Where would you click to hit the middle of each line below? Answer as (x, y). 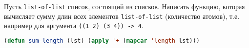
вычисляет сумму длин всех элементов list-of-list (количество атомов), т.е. (122, 16)
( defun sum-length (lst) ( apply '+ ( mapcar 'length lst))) (102, 40)
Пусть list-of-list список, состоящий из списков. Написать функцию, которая (124, 6)
